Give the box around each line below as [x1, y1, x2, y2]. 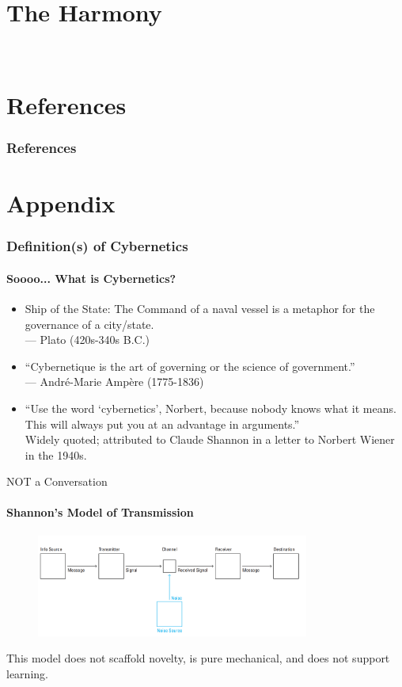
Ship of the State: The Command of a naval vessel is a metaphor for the [25, 300, 375, 316]
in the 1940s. [25, 446, 87, 463]
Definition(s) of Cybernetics [6, 236, 188, 256]
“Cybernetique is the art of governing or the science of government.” [25, 357, 355, 374]
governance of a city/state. [25, 315, 154, 332]
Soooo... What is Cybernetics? [6, 269, 176, 286]
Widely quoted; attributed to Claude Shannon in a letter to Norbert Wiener [25, 431, 395, 448]
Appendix [6, 187, 116, 219]
